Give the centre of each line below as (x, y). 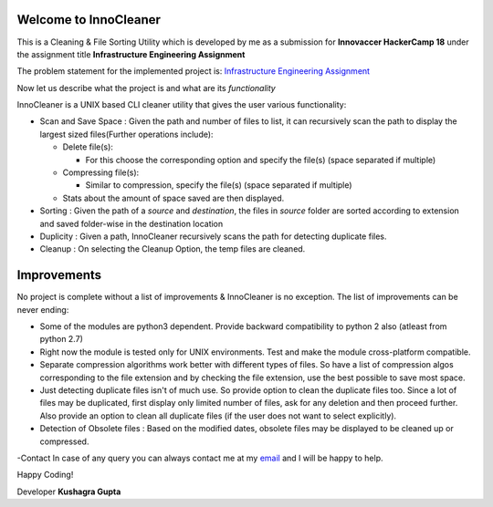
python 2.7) (62, 339)
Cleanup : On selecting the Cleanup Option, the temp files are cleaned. (173, 249)
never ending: (43, 309)
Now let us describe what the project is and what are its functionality (146, 88)
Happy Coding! (45, 475)
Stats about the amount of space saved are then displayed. (173, 198)
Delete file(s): (88, 147)
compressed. (64, 441)
